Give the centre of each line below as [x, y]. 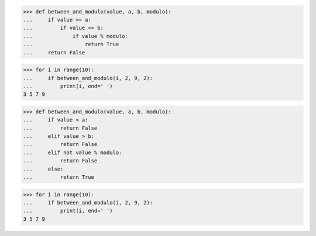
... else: [43, 169]
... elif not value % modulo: [73, 152]
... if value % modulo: [76, 36]
